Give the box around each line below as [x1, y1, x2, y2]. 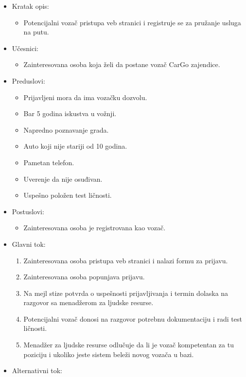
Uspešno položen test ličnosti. [23, 190, 112, 200]
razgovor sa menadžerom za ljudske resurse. [23, 297, 154, 308]
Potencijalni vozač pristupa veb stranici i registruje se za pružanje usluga [23, 17, 241, 27]
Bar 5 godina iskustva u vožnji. [23, 108, 117, 119]
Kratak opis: [12, 1, 49, 11]
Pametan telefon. [23, 157, 74, 167]
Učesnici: [12, 43, 38, 53]
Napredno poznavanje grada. [23, 124, 109, 135]
